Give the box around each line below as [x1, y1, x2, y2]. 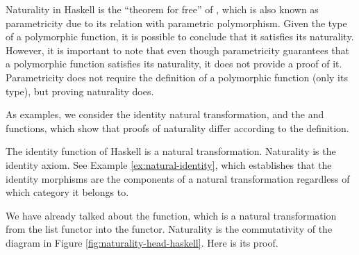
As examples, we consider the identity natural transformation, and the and [6, 107, 324, 122]
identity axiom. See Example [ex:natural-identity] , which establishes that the [6, 157, 332, 172]
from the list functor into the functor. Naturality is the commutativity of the [6, 222, 333, 236]
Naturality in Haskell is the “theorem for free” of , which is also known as [6, 2, 319, 16]
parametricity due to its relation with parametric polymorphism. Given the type [6, 15, 347, 30]
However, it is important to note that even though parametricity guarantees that [6, 42, 350, 57]
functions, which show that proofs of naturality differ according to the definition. [6, 120, 349, 135]
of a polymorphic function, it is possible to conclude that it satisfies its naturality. [6, 29, 354, 44]
